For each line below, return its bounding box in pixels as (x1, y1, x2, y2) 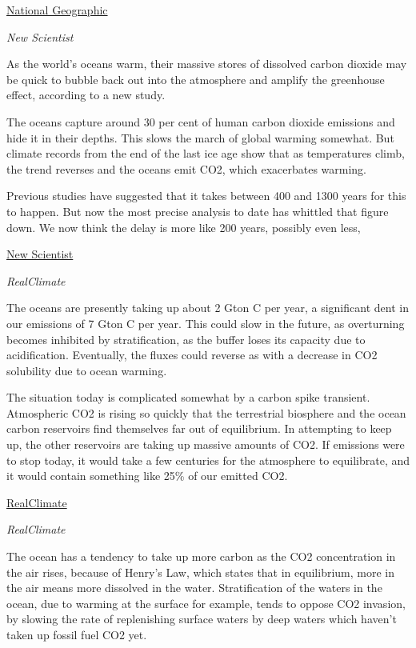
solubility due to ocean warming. (6, 362, 167, 378)
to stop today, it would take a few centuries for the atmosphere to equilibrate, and (6, 451, 410, 468)
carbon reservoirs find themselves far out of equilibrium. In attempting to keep (6, 420, 392, 437)
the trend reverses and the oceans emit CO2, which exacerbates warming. (6, 160, 367, 177)
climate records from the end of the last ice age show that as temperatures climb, (6, 145, 405, 162)
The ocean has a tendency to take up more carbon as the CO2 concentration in (6, 548, 396, 565)
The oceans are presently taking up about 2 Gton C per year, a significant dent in (6, 299, 409, 316)
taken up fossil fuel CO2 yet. (6, 626, 147, 642)
